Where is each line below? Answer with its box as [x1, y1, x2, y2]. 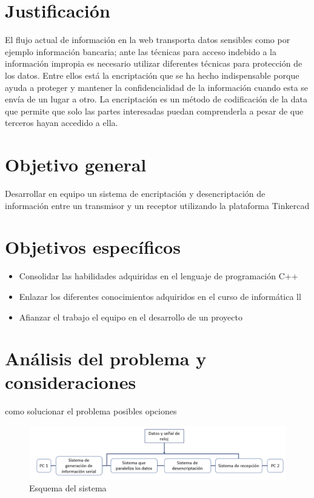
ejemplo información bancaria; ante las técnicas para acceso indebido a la [5, 45, 276, 58]
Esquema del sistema [29, 482, 107, 494]
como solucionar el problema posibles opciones [5, 405, 177, 417]
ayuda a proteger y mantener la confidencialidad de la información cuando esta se [5, 81, 309, 93]
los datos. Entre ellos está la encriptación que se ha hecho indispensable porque [5, 68, 299, 81]
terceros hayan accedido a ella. [5, 116, 118, 129]
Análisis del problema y [5, 346, 207, 371]
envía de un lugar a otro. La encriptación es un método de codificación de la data [5, 93, 307, 105]
